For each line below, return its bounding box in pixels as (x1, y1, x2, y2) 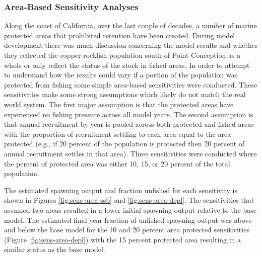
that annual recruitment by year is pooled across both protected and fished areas (4, 119, 254, 129)
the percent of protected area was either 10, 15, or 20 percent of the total (4, 158, 230, 168)
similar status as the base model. (4, 244, 105, 254)
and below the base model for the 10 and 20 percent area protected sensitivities (4, 224, 249, 235)
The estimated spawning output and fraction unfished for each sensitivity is (4, 185, 237, 195)
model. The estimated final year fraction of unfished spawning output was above (4, 214, 252, 225)
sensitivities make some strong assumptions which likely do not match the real (4, 89, 246, 100)
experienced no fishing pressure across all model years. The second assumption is (4, 109, 253, 119)
